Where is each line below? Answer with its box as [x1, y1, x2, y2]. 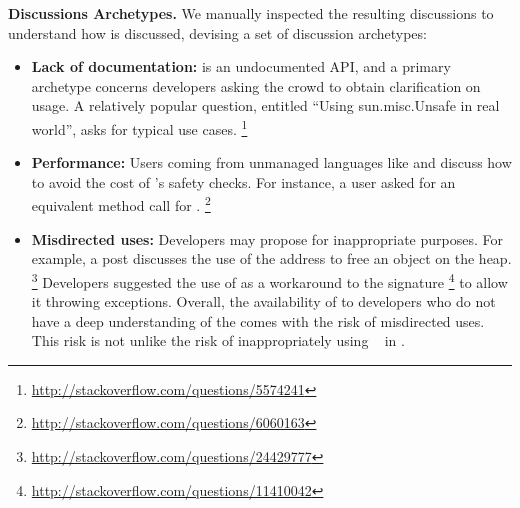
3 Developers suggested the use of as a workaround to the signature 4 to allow [31, 268, 508, 292]
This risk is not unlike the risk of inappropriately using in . [31, 330, 405, 351]
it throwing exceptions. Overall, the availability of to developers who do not [31, 291, 496, 312]
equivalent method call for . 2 [31, 192, 211, 216]
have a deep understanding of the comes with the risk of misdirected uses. [31, 310, 485, 331]
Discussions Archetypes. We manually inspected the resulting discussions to [8, 3, 494, 23]
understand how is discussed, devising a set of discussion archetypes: [8, 22, 427, 43]
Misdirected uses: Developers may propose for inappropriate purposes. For [31, 228, 503, 249]
